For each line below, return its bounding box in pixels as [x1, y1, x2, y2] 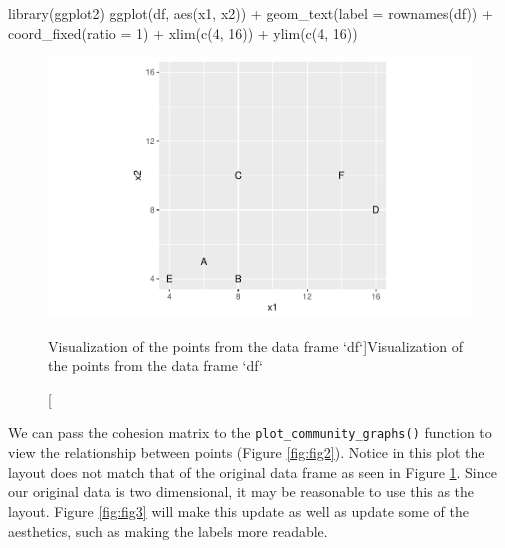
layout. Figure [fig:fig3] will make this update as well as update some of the [8, 500, 469, 521]
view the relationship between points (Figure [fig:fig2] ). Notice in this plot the [8, 442, 485, 463]
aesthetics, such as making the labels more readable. [8, 520, 328, 541]
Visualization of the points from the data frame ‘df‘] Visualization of [48, 335, 463, 356]
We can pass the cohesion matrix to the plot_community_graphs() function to [8, 422, 492, 443]
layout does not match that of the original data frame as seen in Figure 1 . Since [8, 461, 497, 482]
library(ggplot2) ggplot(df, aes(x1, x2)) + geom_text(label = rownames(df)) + [8, 3, 493, 23]
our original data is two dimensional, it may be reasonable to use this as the [8, 481, 475, 502]
